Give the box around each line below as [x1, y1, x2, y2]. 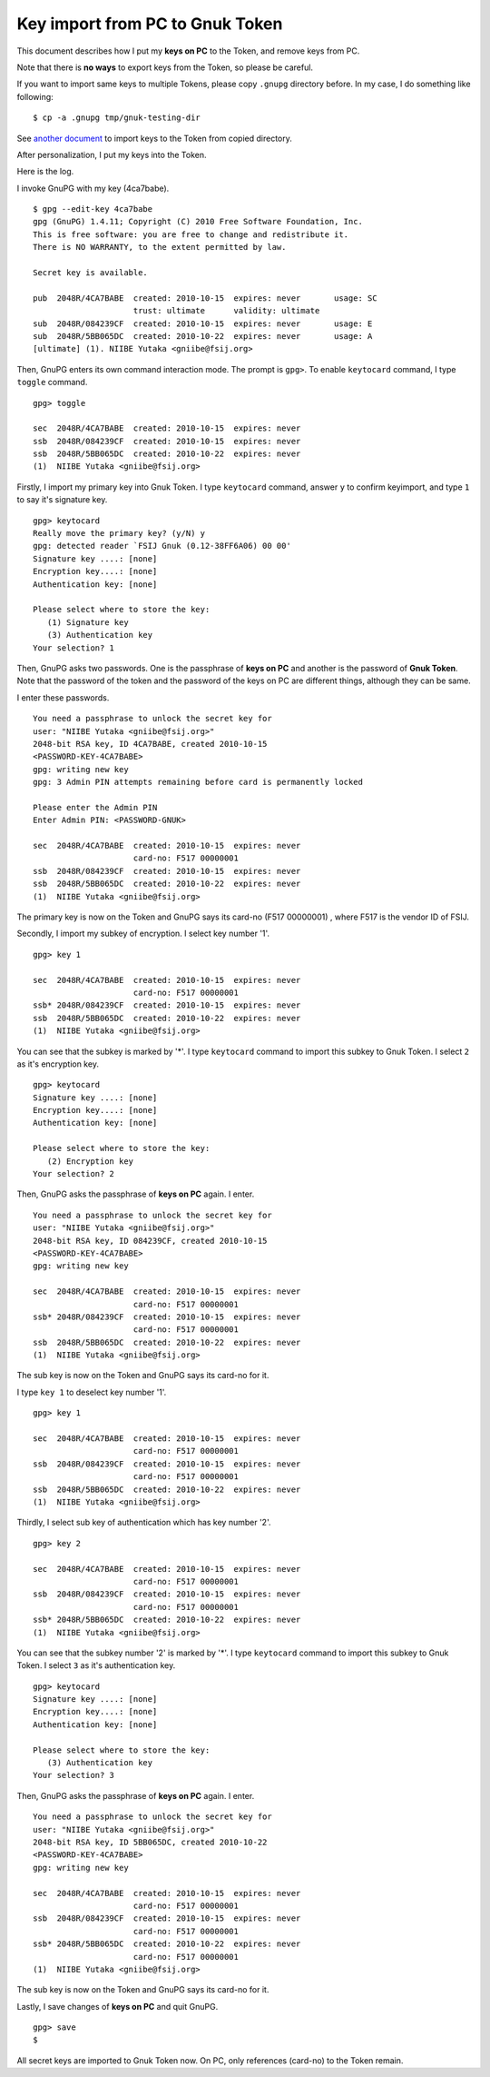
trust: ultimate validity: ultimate [132, 305, 320, 316]
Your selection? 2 [33, 1168, 115, 1179]
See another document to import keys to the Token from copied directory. [16, 133, 292, 144]
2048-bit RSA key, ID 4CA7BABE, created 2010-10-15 [33, 739, 268, 749]
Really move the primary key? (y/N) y [33, 528, 206, 539]
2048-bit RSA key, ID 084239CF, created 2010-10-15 [33, 1236, 268, 1246]
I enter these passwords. [16, 691, 110, 703]
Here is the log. [16, 166, 74, 177]
